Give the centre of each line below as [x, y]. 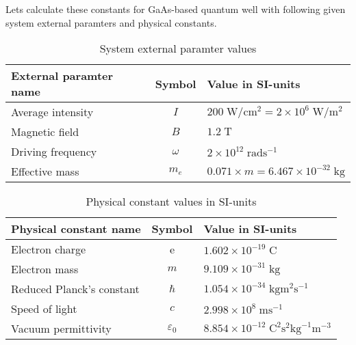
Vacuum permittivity [61, 329]
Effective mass [45, 171]
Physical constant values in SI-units [171, 202]
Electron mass [45, 269]
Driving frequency [54, 152]
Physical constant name [76, 229]
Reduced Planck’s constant [75, 289]
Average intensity [52, 112]
